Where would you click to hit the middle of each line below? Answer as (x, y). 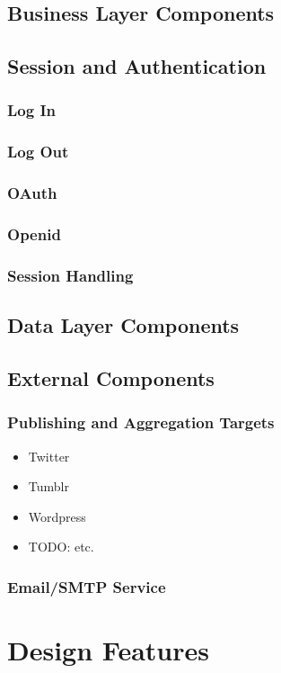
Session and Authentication (137, 66)
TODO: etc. (61, 547)
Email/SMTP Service (87, 586)
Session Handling (70, 275)
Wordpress (57, 516)
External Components (111, 377)
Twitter (49, 456)
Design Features (108, 649)
